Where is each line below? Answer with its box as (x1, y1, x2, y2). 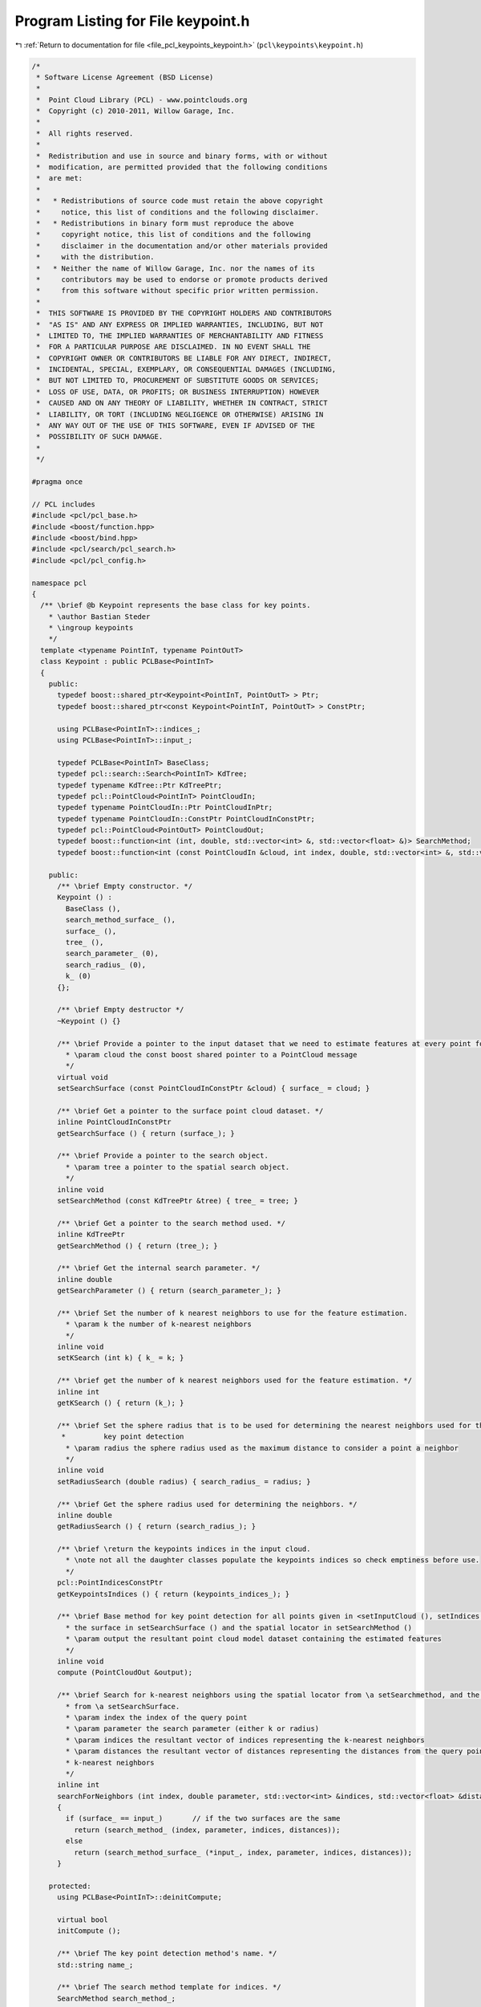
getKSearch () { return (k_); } (57, 1398, 184, 1408)
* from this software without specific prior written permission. (36, 286, 320, 295)
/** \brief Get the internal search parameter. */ (57, 1264, 261, 1272)
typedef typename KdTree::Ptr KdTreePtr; (57, 780, 222, 790)
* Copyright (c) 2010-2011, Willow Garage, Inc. (36, 107, 236, 116)
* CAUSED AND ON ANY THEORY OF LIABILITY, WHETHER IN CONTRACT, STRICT (36, 398, 328, 408)
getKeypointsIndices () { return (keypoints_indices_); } (57, 1590, 290, 1598)
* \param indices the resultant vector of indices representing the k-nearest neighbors (65, 1735, 425, 1744)
